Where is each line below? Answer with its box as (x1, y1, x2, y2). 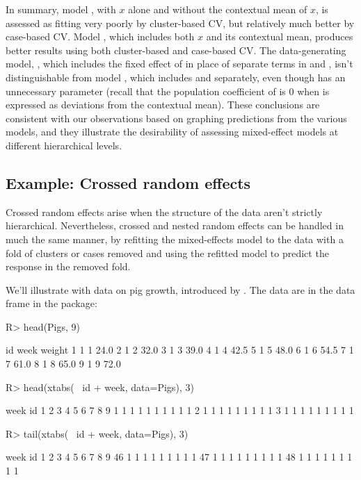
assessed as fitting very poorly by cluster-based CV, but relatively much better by (6, 15, 355, 30)
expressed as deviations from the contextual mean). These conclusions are (6, 97, 320, 112)
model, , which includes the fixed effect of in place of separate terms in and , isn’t (6, 56, 353, 71)
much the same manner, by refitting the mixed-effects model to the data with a (6, 231, 344, 246)
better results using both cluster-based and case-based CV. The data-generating (6, 42, 346, 57)
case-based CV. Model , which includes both (6, 29, 195, 44)
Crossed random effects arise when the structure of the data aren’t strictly (6, 204, 323, 219)
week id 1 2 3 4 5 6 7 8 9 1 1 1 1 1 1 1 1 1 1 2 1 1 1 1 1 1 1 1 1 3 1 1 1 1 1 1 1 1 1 (6, 403, 354, 417)
